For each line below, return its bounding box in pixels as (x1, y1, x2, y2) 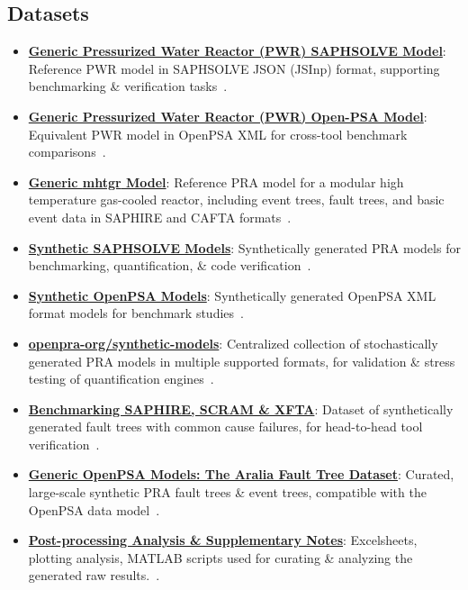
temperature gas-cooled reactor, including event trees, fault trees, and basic (28, 190, 445, 209)
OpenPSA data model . (28, 500, 160, 519)
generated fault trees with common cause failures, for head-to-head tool (28, 417, 423, 436)
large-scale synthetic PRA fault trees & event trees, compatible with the (28, 483, 427, 502)
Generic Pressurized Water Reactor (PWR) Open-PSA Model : (28, 106, 427, 125)
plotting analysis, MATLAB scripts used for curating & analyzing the (28, 548, 413, 567)
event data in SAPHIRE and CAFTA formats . (28, 207, 292, 226)
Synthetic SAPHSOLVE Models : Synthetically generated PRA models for (28, 238, 461, 257)
